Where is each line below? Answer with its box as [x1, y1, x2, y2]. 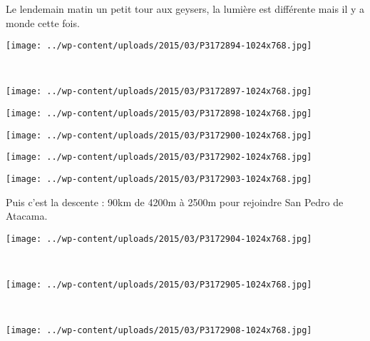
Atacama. [6, 208, 48, 223]
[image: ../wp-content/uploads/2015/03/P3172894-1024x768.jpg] [6, 41, 312, 51]
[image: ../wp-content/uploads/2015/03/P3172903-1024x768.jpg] [6, 174, 312, 185]
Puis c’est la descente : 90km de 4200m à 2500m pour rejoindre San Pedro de [6, 194, 344, 209]
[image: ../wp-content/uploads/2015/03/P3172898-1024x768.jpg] [6, 108, 312, 119]
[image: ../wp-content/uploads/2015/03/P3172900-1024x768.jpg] [6, 130, 312, 141]
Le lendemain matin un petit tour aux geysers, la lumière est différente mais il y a [6, 1, 365, 16]
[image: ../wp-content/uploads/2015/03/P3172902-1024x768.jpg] [6, 152, 312, 163]
